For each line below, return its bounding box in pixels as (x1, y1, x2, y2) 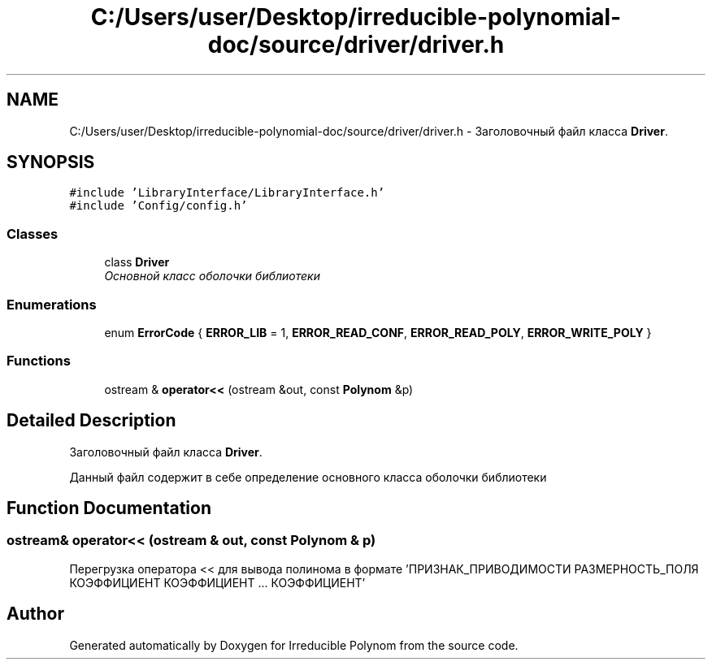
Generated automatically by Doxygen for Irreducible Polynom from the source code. (69, 638, 519, 652)
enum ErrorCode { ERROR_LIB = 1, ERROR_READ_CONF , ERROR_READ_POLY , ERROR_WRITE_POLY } (104, 325, 652, 339)
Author (7, 603, 64, 625)
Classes (7, 225, 59, 242)
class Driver (104, 255, 170, 270)
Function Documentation (7, 497, 211, 518)
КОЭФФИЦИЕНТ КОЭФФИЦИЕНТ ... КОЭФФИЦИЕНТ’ (69, 575, 366, 590)
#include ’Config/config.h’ (69, 199, 248, 213)
